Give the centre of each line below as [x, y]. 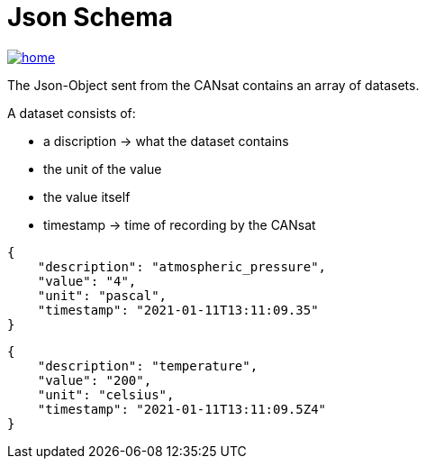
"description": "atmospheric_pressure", [182, 266]
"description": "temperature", [148, 365]
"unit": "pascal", [102, 295]
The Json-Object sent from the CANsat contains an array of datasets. [213, 85]
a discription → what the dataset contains [166, 141]
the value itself [87, 196]
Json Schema [91, 17]
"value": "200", [95, 380]
